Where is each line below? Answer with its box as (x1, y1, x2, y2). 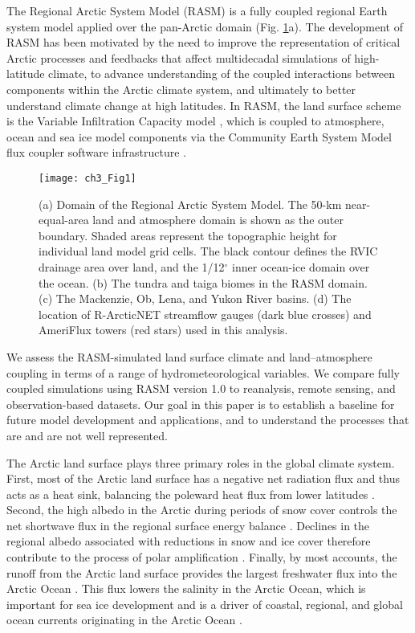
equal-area (39, 211, 89, 228)
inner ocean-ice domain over (232, 258, 370, 275)
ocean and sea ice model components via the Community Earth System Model (6, 128, 392, 145)
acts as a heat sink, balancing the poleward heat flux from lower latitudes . (6, 485, 375, 502)
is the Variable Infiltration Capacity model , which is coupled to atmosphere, (6, 112, 384, 129)
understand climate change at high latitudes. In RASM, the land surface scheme (6, 96, 401, 113)
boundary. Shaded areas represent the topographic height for (39, 227, 337, 243)
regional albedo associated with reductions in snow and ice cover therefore (6, 533, 371, 549)
